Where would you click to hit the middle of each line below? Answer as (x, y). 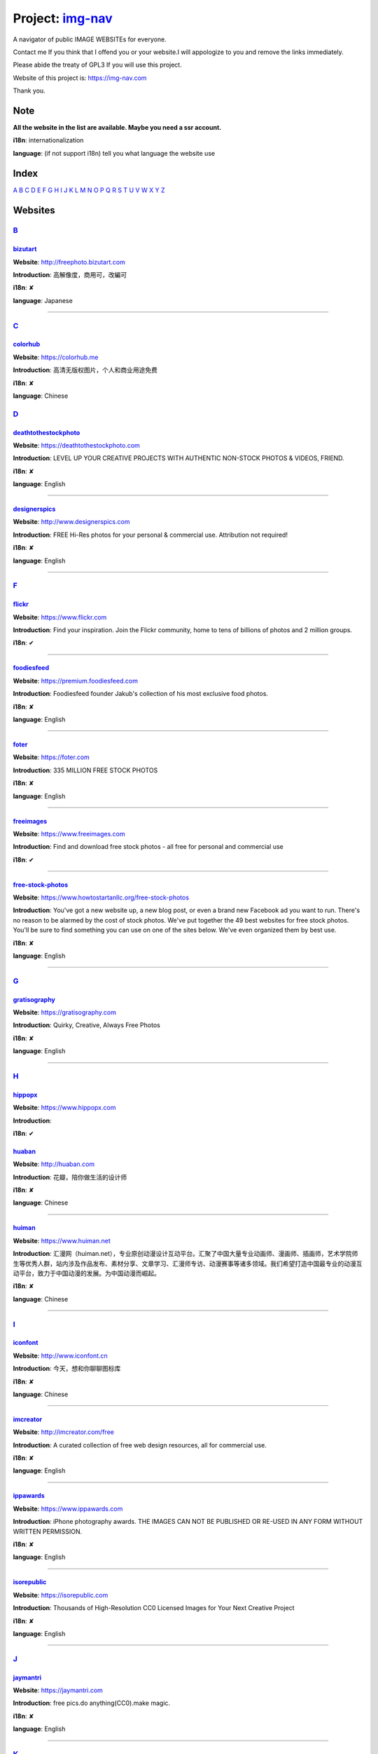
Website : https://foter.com (51, 757)
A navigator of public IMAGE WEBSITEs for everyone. (90, 39)
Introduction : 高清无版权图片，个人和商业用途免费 (85, 370)
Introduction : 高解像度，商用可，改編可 (70, 275)
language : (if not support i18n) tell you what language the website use (114, 153)
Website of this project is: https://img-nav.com (80, 78)
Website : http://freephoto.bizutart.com (69, 262)
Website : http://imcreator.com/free (64, 1432)
